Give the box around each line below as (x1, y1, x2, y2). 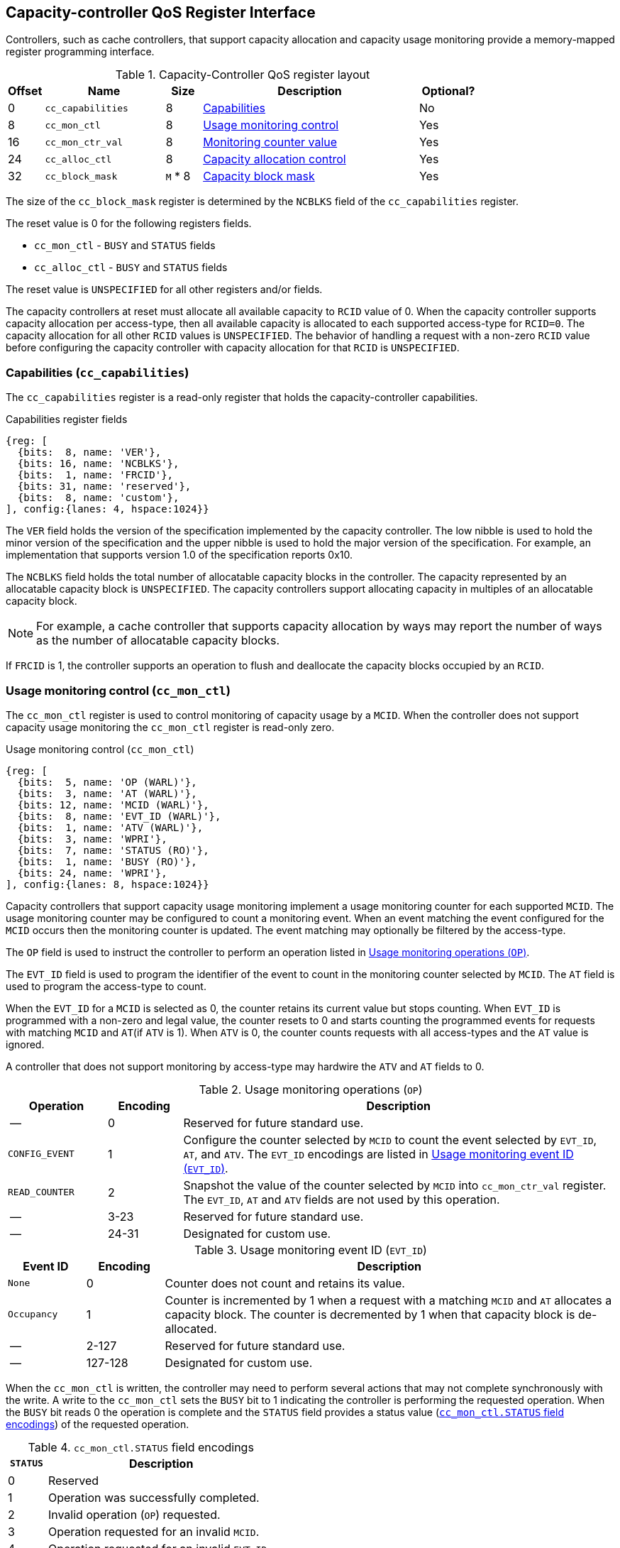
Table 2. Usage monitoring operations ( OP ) (199, 1082, 423, 1097)
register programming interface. (6, 45, 155, 58)
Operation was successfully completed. (48, 1490, 260, 1505)
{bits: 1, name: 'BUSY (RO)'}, (17, 855, 197, 867)
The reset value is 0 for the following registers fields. (6, 217, 252, 230)
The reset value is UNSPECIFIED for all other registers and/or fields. (6, 283, 323, 296)
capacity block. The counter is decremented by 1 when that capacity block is (165, 1307, 575, 1322)
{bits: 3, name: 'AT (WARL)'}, (17, 787, 197, 799)
